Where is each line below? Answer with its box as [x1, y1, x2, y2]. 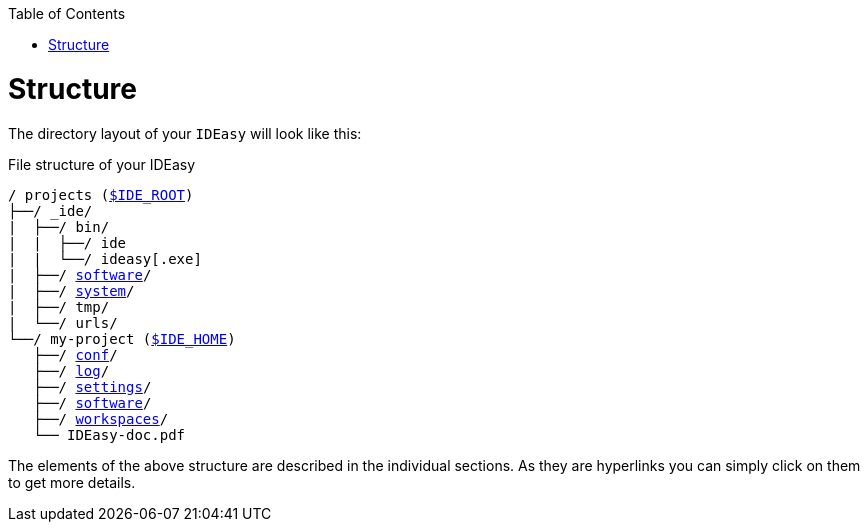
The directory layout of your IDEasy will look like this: [8, 124, 362, 142]
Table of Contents [8, 5, 126, 22]
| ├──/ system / [8, 282, 135, 299]
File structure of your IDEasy [8, 155, 196, 173]
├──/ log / [33, 362, 110, 379]
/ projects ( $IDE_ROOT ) [8, 186, 194, 203]
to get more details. [8, 473, 136, 491]
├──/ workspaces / [33, 410, 169, 427]
